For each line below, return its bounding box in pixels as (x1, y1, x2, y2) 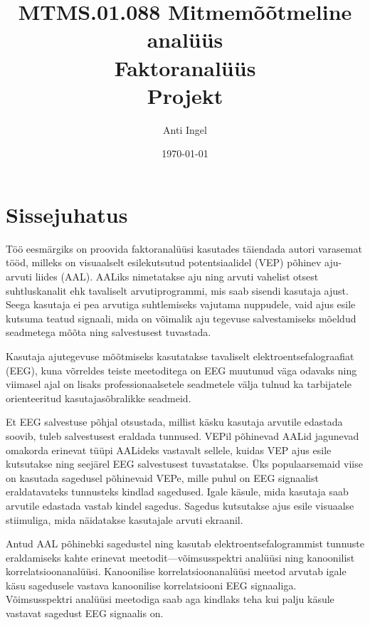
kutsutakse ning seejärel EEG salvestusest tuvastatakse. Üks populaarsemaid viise (6, 456, 363, 471)
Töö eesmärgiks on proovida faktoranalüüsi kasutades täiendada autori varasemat (6, 241, 362, 256)
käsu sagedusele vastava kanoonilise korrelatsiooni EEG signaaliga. (6, 577, 297, 592)
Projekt (147, 80, 223, 110)
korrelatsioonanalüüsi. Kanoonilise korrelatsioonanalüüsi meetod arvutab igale (6, 564, 347, 579)
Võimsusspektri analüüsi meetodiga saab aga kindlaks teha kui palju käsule (6, 592, 334, 606)
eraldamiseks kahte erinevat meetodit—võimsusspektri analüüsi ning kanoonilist (6, 550, 355, 564)
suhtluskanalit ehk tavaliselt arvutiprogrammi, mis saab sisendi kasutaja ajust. (6, 283, 349, 298)
